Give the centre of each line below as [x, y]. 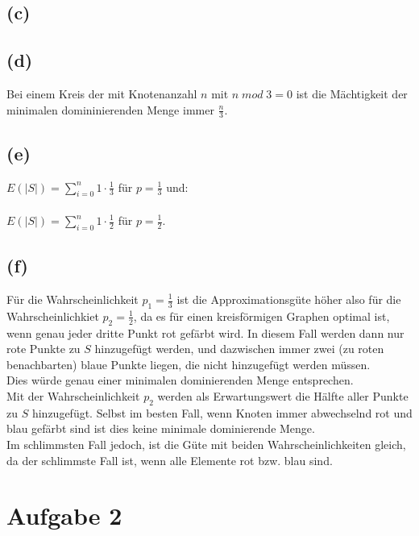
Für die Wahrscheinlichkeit [73, 299]
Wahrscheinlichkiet [53, 316]
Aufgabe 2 [64, 515]
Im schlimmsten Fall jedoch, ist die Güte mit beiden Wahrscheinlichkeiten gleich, [206, 444]
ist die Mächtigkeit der [352, 93]
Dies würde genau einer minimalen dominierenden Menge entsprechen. [180, 380]
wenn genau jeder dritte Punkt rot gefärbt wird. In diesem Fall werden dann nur [205, 332]
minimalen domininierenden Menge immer [110, 109]
